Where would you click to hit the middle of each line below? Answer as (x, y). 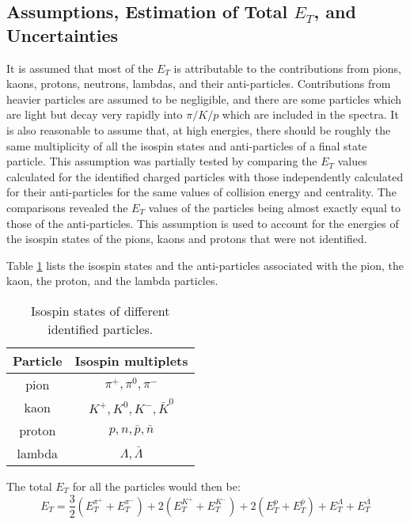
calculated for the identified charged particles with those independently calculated (205, 176)
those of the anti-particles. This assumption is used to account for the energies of (203, 223)
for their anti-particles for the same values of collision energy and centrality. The (201, 192)
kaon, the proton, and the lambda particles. (112, 281)
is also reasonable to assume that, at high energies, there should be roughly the (199, 129)
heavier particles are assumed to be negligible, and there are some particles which (204, 99)
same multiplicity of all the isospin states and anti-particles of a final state (187, 145)
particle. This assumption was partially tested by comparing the (162, 161)
